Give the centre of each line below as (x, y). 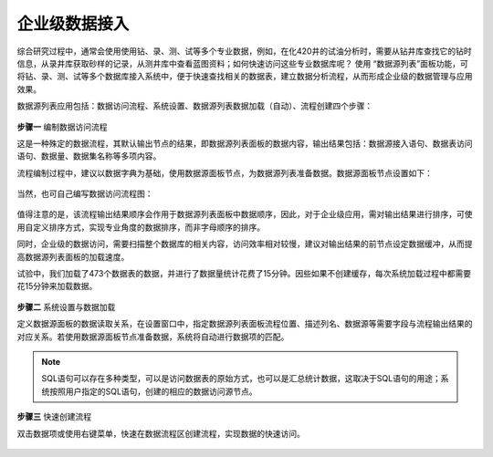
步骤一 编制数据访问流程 (62, 127)
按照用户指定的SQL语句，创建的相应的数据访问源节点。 (153, 391)
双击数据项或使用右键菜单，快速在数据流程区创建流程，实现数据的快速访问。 (161, 433)
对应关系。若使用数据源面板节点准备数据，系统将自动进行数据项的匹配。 (153, 337)
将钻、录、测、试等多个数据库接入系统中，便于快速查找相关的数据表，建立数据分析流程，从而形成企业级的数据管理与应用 (245, 77)
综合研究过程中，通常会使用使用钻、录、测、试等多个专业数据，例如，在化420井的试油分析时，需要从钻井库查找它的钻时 (244, 51)
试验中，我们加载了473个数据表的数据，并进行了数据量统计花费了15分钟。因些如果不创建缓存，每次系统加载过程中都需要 (244, 274)
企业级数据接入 (73, 24)
